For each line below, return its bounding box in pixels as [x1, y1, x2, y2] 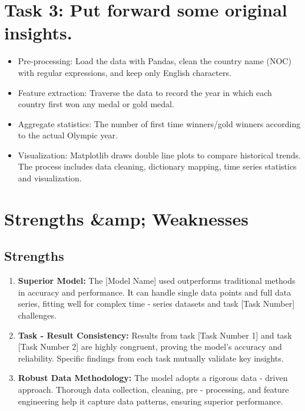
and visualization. [18, 172, 82, 184]
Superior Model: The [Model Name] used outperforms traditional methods [18, 274, 296, 287]
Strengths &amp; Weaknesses [4, 206, 248, 230]
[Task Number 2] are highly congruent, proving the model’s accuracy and [18, 340, 282, 353]
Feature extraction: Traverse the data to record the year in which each [18, 86, 272, 98]
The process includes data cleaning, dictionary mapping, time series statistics [18, 160, 297, 173]
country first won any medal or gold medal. [18, 98, 174, 110]
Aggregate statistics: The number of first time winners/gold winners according [18, 117, 301, 130]
